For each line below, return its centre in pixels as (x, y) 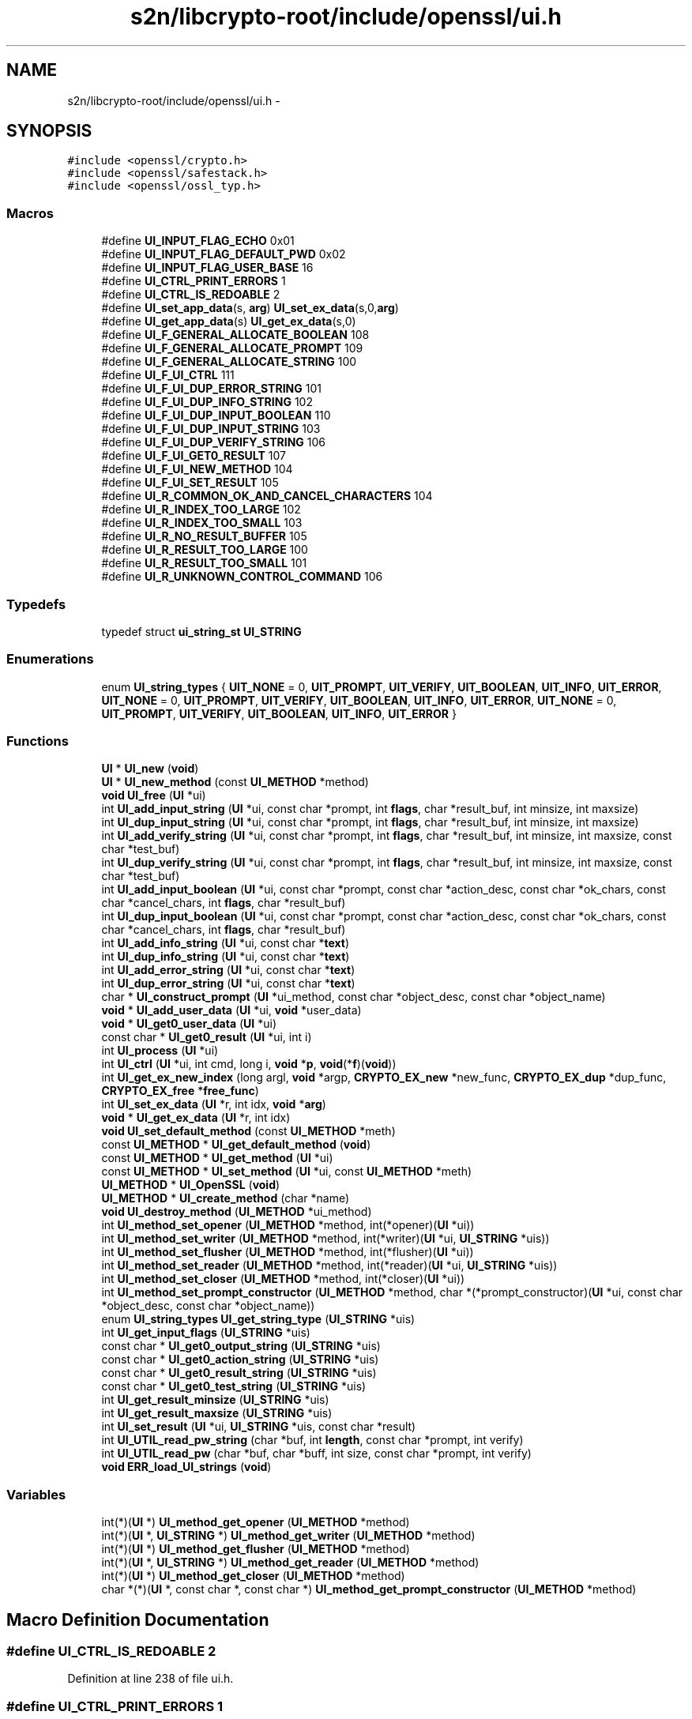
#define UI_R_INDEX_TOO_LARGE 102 (201, 510)
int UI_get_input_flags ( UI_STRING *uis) (206, 1333)
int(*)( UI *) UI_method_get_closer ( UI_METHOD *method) (253, 1576)
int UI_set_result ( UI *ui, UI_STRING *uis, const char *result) (259, 1427)
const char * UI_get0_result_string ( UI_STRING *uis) (239, 1373)
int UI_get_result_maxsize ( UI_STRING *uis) (217, 1413)
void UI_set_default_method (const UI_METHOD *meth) (248, 1131)
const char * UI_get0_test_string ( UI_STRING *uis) (234, 1386)
